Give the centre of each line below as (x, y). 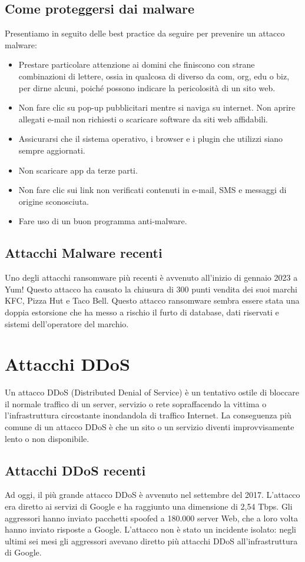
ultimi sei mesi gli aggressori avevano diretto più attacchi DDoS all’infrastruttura (151, 541)
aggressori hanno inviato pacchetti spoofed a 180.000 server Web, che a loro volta (151, 518)
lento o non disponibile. (47, 438)
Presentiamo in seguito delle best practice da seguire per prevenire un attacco (145, 33)
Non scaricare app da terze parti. (78, 170)
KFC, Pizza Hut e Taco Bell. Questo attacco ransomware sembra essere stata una (152, 300)
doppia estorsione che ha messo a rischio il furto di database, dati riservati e (142, 312)
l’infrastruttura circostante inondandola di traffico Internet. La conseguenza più (148, 415)
